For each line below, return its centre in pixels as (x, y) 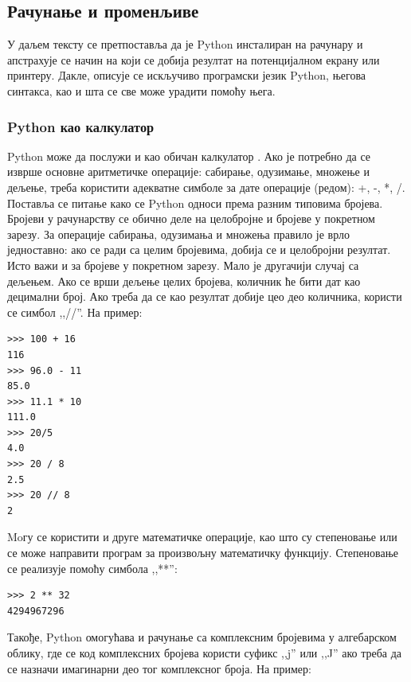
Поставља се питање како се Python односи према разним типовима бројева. (195, 203)
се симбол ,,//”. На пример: (75, 312)
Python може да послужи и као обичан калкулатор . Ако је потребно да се (189, 156)
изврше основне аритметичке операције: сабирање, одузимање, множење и (188, 171)
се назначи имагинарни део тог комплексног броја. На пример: (159, 668)
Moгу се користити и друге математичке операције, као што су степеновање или (202, 537)
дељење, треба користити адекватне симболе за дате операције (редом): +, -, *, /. (206, 187)
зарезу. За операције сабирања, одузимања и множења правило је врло (179, 234)
